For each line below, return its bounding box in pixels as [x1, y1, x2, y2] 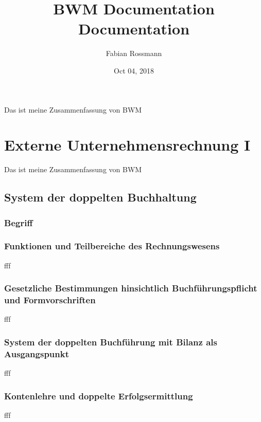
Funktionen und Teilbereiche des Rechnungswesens [4, 240, 220, 252]
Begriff [4, 216, 33, 229]
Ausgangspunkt [4, 347, 69, 360]
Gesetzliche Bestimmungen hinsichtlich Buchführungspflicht [4, 282, 257, 295]
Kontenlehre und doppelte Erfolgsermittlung [4, 389, 193, 402]
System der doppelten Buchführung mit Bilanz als [4, 335, 217, 348]
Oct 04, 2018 [114, 65, 154, 76]
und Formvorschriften [4, 293, 96, 306]
